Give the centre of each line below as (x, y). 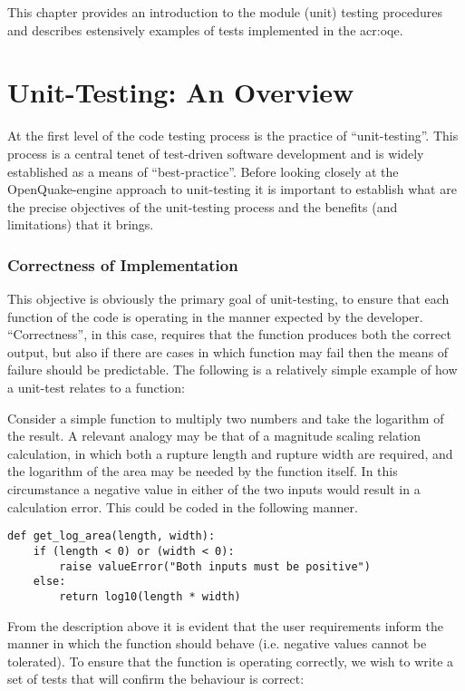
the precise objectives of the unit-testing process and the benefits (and (203, 206)
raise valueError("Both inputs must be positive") (215, 566)
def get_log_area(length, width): (111, 536)
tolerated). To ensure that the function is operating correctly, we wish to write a (231, 661)
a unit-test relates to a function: (96, 388)
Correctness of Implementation (123, 264)
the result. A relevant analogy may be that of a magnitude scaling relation (214, 436)
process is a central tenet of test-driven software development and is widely (216, 153)
